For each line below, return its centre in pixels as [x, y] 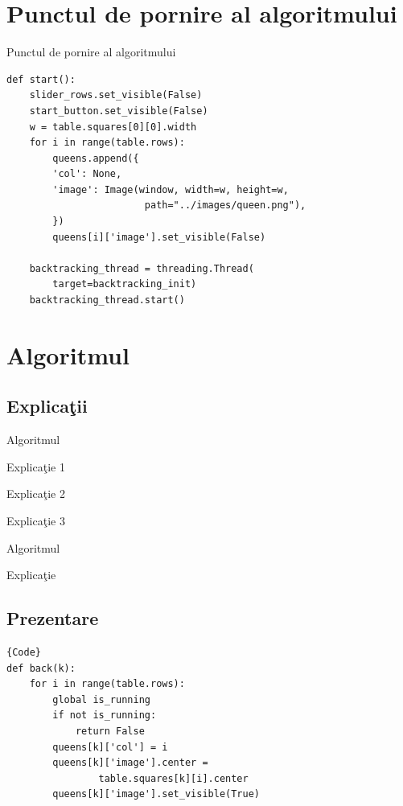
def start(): [41, 79]
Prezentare [53, 618]
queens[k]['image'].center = [130, 763]
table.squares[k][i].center [173, 778]
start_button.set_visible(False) [119, 111]
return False [110, 731]
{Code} [24, 652]
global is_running [101, 699]
